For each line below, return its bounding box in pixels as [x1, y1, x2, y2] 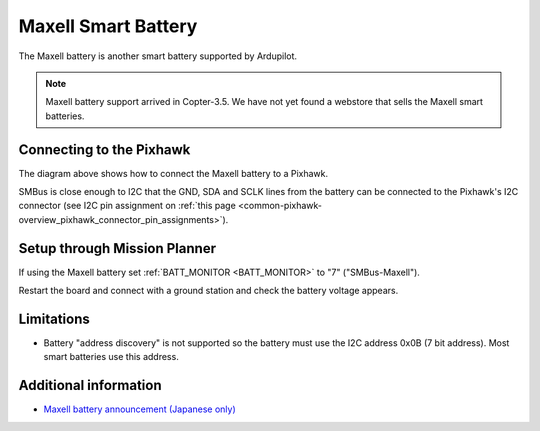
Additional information [18, 377, 162, 394]
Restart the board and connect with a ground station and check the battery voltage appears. [18, 285, 399, 297]
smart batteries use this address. [43, 351, 179, 363]
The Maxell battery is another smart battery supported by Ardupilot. [18, 50, 298, 62]
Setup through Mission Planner [18, 240, 217, 257]
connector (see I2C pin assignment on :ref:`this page [18, 200, 237, 212]
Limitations [18, 310, 90, 327]
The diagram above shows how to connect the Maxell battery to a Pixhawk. [18, 167, 329, 179]
